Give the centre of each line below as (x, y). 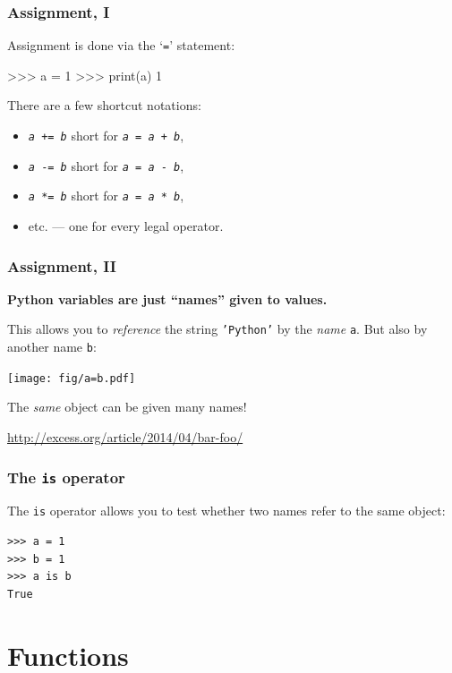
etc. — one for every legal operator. (126, 226)
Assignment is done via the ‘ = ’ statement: (121, 45)
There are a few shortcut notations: (104, 105)
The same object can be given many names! (127, 407)
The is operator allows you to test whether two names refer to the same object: (226, 511)
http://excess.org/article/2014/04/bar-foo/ (125, 437)
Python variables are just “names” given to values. (167, 298)
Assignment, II (62, 265)
